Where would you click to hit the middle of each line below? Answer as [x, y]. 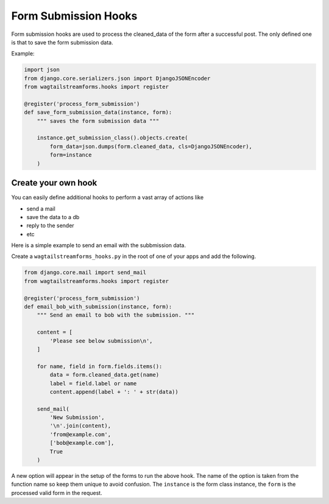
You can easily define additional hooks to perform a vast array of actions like [108, 197]
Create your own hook [54, 183]
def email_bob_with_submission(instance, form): [98, 306]
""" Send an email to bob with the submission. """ [116, 315]
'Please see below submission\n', [101, 341]
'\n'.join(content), [80, 426]
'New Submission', [77, 418]
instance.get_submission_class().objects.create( [112, 138]
